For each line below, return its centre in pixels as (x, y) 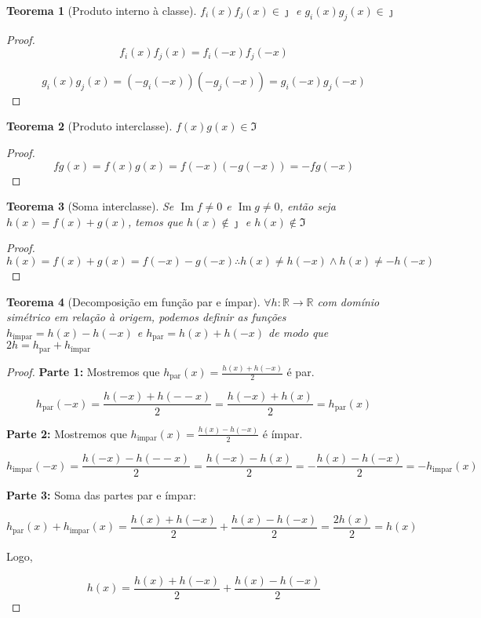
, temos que (155, 221)
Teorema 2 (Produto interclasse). (89, 126)
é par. (301, 371)
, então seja (308, 206)
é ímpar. (282, 433)
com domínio (348, 301)
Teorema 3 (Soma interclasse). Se (90, 206)
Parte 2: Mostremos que (67, 433)
